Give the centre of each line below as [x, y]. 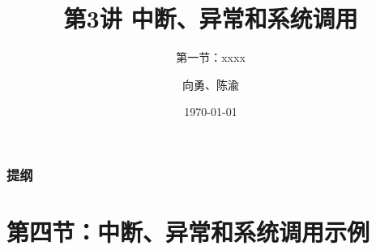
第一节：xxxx [211, 57]
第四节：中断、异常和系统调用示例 [188, 232]
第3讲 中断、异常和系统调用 [211, 18]
